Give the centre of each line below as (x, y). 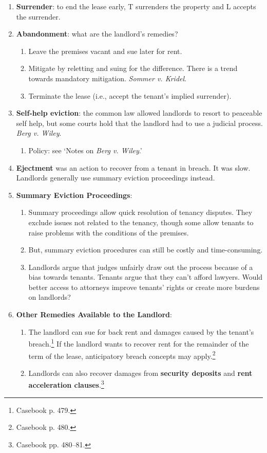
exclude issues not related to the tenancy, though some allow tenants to (141, 222)
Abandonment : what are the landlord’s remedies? (97, 34)
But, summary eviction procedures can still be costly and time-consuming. (146, 250)
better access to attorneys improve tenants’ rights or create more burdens (144, 287)
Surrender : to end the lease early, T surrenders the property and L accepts (136, 6)
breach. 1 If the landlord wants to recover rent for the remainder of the (139, 343)
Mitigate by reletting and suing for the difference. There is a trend (133, 68)
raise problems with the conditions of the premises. (109, 232)
